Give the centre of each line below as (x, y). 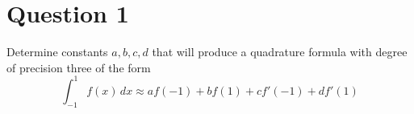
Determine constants (57, 52)
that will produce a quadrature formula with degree (280, 52)
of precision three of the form (79, 67)
